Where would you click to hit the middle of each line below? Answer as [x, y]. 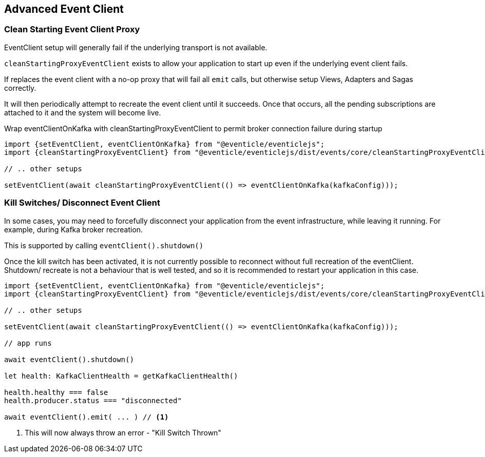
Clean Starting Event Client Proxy [72, 29]
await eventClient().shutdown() [69, 359]
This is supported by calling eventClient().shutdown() [104, 245]
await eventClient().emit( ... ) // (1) [87, 417]
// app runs [28, 343]
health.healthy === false [56, 392]
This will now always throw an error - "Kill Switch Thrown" [123, 432]
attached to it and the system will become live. [83, 112]
